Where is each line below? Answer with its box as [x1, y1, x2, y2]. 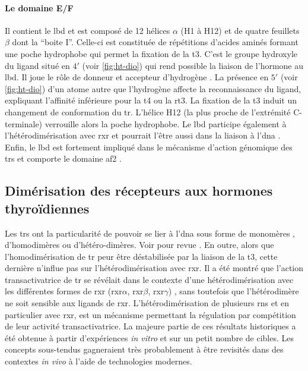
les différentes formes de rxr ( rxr [5, 285, 122, 297]
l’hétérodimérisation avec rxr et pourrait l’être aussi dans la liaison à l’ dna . [5, 129, 281, 142]
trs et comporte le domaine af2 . [5, 152, 122, 165]
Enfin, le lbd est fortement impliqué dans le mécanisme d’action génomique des [5, 140, 293, 153]
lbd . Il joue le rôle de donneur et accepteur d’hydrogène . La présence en [5, 71, 269, 83]
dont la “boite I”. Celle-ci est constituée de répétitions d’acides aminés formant [12, 36, 299, 48]
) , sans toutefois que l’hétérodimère [168, 285, 299, 297]
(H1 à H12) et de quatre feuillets [180, 24, 300, 36]
